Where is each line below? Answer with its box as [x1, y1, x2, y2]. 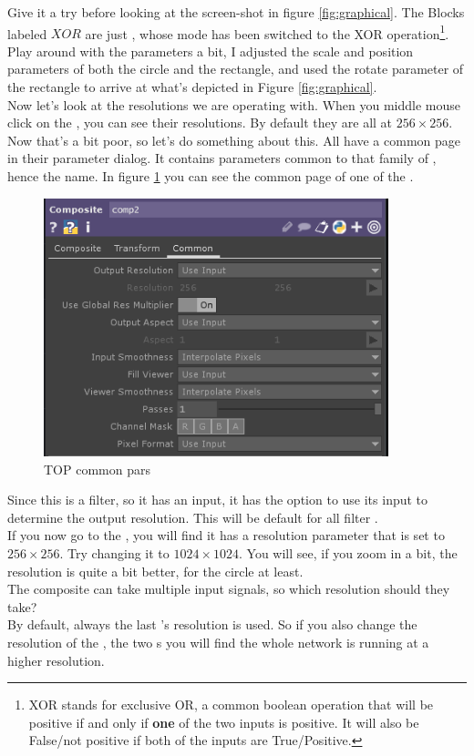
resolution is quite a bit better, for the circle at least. [7, 561, 304, 580]
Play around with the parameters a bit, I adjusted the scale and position [7, 41, 414, 60]
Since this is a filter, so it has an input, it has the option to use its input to [7, 490, 428, 509]
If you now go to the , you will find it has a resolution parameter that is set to [7, 526, 445, 545]
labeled [7, 24, 47, 43]
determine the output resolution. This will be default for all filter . [7, 507, 378, 526]
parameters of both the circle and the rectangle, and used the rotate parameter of [7, 59, 464, 78]
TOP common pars [44, 459, 150, 478]
